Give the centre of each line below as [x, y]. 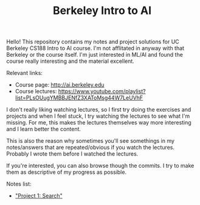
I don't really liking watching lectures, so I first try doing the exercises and [99, 110]
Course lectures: [36, 92]
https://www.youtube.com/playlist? [102, 92]
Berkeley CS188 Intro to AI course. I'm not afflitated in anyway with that [95, 48]
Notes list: [19, 184]
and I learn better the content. [43, 129]
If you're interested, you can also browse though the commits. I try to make [100, 166]
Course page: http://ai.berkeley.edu [60, 85]
